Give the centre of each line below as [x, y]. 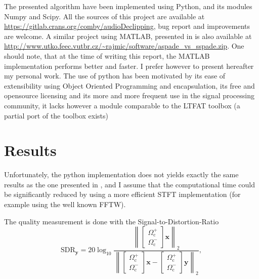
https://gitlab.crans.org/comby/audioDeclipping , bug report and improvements [127, 26]
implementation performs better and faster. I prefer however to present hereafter [129, 66]
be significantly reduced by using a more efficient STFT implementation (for [122, 194]
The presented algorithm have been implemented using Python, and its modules [128, 6]
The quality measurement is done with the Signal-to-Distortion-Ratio [112, 221]
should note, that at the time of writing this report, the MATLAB [107, 55]
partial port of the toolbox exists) [56, 115]
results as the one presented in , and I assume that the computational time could [129, 184]
